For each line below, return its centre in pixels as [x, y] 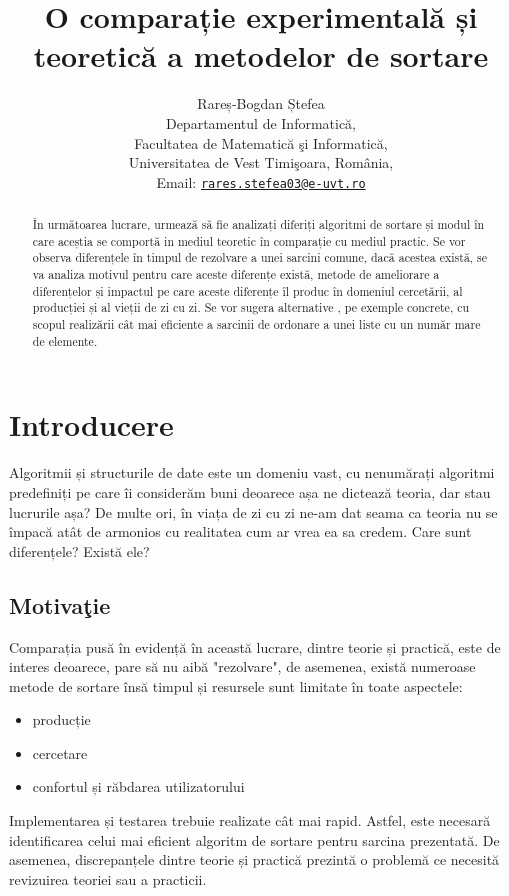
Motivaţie [60, 604]
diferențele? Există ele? [79, 550]
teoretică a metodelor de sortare [261, 55]
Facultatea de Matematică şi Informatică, [261, 142]
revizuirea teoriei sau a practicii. [108, 878]
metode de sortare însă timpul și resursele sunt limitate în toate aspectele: [236, 685]
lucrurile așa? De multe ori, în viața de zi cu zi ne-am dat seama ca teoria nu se [253, 511]
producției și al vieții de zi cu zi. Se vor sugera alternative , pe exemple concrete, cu [251, 307]
